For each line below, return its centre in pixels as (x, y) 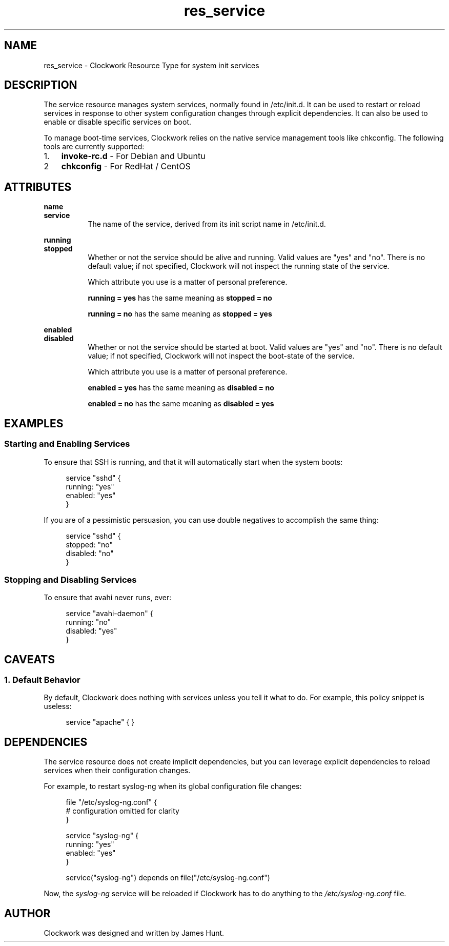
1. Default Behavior (42, 680)
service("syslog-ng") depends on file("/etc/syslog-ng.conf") (168, 878)
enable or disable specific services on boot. (118, 122)
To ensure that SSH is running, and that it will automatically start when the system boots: (193, 462)
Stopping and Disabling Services (70, 579)
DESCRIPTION (41, 85)
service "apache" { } (100, 722)
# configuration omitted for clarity (123, 811)
